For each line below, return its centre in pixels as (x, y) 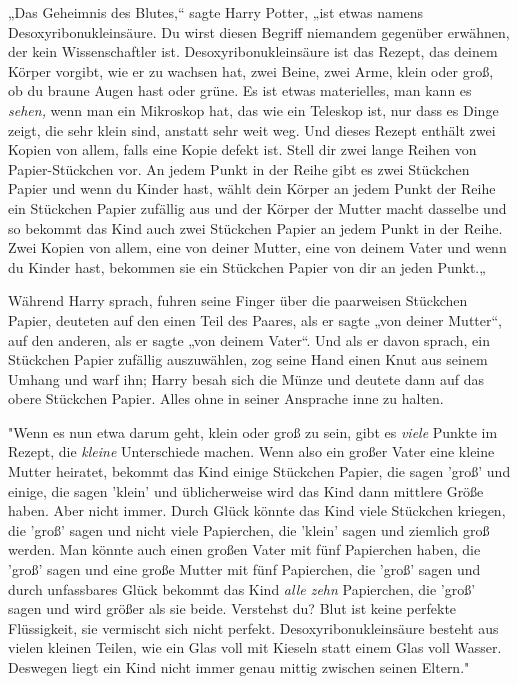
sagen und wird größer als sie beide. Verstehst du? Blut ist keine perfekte (232, 608)
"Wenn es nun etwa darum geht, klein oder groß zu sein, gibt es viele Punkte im (253, 431)
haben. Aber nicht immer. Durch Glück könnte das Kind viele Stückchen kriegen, (257, 510)
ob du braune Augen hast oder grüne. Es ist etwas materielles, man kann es (240, 90)
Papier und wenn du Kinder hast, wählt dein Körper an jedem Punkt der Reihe (252, 188)
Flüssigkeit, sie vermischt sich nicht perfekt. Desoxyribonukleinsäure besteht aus (253, 627)
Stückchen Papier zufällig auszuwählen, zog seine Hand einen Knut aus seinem (248, 359)
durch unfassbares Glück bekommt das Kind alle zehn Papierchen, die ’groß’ (242, 588)
